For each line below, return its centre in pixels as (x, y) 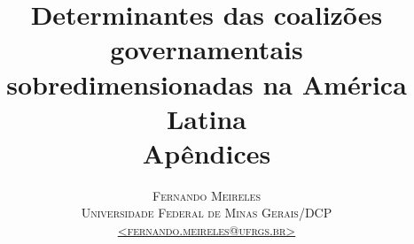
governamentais (207, 49)
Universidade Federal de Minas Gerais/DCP (207, 213)
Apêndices (207, 152)
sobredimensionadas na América (207, 84)
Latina (207, 118)
